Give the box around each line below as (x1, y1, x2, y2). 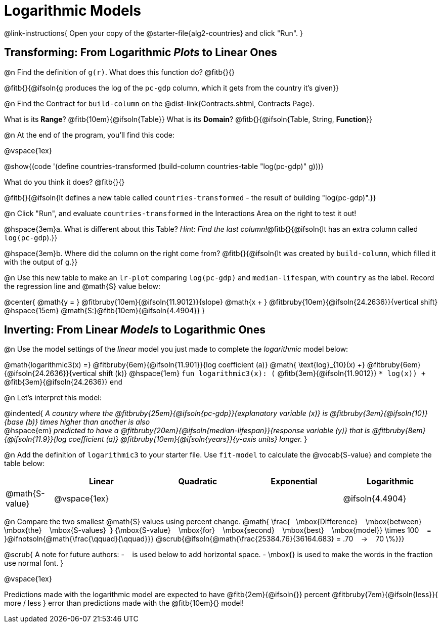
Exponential (271, 476, 318, 487)
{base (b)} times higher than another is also (4, 417, 150, 427)
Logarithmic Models (4, 2, 141, 19)
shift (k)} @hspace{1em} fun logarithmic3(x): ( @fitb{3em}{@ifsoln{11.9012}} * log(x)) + (99, 369, 426, 378)
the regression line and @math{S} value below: (4, 281, 161, 290)
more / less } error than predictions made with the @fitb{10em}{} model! (4, 599, 244, 608)
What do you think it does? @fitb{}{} (4, 177, 125, 186)
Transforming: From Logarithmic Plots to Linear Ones (4, 46, 277, 59)
